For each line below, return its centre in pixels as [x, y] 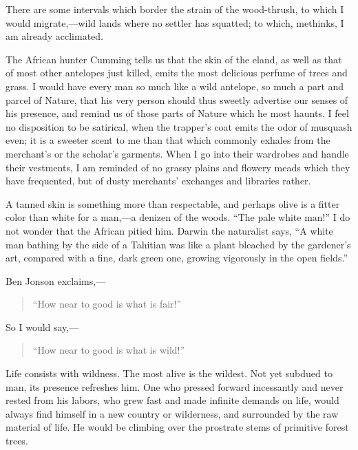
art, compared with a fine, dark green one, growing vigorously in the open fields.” [177, 258]
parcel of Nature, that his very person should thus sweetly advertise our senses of [177, 99]
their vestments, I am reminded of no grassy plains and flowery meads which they [178, 167]
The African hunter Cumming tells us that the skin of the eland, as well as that [174, 59]
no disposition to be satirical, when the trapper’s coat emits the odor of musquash [179, 126]
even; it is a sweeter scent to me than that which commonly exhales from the [168, 140]
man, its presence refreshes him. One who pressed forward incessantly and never [175, 386]
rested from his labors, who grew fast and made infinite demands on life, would [172, 400]
